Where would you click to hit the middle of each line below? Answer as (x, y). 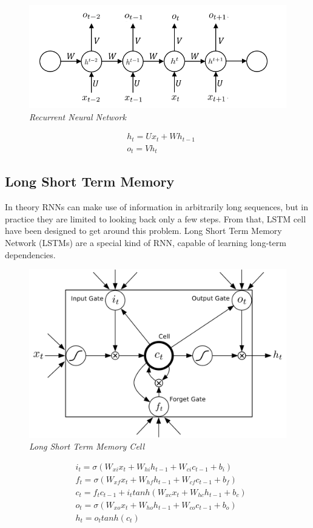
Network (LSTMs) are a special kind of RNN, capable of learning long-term (146, 243)
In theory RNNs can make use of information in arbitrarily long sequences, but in (157, 207)
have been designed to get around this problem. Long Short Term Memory (143, 231)
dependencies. (30, 254)
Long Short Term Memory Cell (87, 446)
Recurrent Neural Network (78, 116)
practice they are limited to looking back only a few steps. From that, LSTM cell (156, 218)
